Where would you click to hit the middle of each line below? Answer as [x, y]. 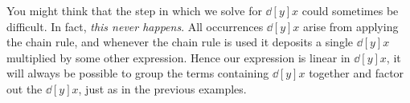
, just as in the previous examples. [162, 88]
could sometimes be [350, 10]
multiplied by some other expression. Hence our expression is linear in [178, 57]
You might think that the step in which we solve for [134, 10]
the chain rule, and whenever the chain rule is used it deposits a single [180, 42]
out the [25, 88]
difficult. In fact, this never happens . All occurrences [135, 26]
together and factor [357, 73]
